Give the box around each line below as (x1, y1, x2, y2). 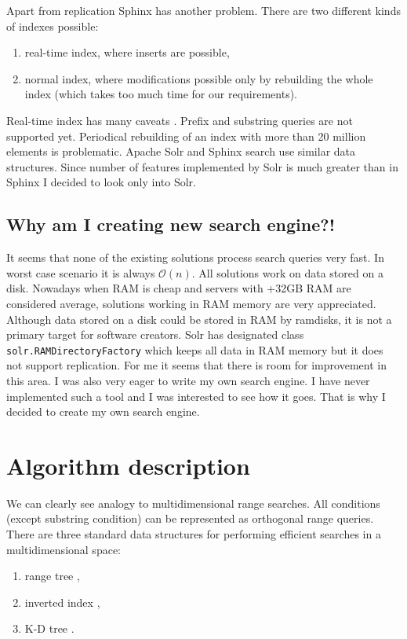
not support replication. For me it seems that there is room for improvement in (6, 357, 387, 373)
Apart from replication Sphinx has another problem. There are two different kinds (6, 2, 401, 18)
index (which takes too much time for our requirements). (24, 86, 297, 102)
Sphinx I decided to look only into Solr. (6, 174, 196, 190)
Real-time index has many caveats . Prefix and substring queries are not (6, 112, 353, 128)
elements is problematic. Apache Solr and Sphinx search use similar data (6, 143, 356, 160)
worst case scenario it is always (6, 264, 155, 281)
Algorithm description (6, 449, 250, 481)
